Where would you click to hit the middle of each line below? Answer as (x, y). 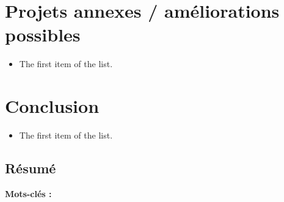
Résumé (31, 168)
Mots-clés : (28, 193)
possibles (43, 34)
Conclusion (52, 106)
